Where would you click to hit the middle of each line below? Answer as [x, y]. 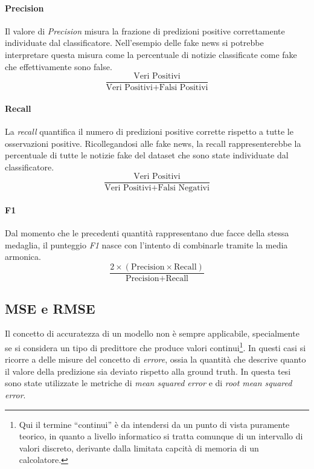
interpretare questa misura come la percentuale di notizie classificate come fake [151, 54]
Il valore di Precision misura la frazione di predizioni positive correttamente [145, 31]
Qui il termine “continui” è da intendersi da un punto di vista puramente [154, 424]
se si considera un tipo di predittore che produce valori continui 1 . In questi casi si [155, 346]
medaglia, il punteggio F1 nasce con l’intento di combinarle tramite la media [146, 244]
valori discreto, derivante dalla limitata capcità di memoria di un [139, 448]
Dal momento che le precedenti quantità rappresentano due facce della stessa [147, 233]
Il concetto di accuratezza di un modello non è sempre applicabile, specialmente [152, 333]
